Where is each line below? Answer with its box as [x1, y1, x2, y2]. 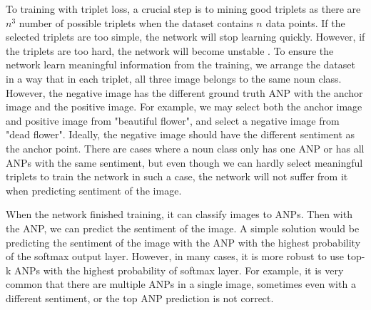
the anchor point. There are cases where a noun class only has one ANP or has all [6, 140, 365, 155]
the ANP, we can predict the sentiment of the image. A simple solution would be [6, 220, 360, 235]
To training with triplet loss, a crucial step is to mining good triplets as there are [6, 1, 361, 16]
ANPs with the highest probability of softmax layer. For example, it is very [14, 262, 344, 277]
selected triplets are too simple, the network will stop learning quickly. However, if [6, 29, 365, 44]
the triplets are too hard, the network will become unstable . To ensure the [6, 43, 334, 58]
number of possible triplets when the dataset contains [19, 15, 253, 30]
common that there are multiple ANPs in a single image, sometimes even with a [6, 277, 356, 291]
